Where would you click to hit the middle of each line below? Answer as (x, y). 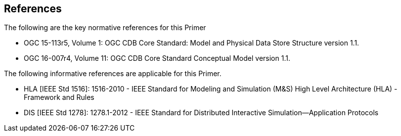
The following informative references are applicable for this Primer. (113, 74)
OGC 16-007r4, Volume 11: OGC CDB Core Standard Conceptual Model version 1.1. (157, 58)
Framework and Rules (59, 97)
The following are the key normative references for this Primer (105, 28)
